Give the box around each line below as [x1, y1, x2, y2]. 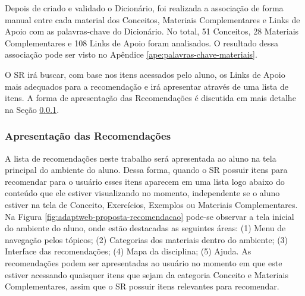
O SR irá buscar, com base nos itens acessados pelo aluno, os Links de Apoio [5, 68, 285, 80]
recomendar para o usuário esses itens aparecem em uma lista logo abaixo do [5, 175, 285, 187]
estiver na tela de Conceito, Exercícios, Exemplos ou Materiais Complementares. [5, 198, 298, 210]
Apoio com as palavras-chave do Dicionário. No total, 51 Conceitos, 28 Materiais [5, 25, 299, 37]
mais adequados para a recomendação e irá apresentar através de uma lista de [5, 80, 288, 92]
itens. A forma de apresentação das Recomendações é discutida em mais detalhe [5, 92, 296, 104]
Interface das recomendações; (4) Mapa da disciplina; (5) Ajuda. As [5, 245, 251, 257]
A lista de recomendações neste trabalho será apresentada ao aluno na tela [5, 152, 276, 164]
